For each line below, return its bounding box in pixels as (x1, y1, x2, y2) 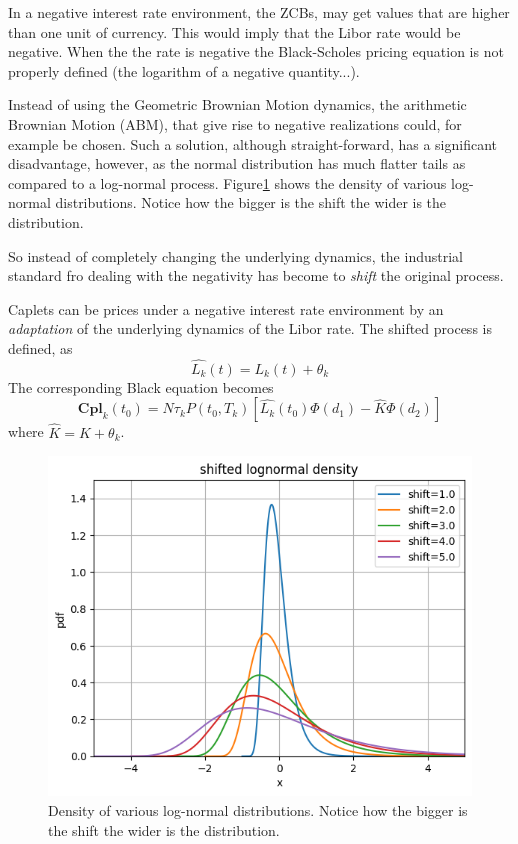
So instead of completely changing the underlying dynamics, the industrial (8, 245, 463, 266)
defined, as (8, 337, 73, 358)
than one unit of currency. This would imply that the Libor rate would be (8, 21, 461, 42)
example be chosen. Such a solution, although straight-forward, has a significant (8, 133, 497, 154)
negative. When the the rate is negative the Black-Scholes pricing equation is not (8, 41, 504, 62)
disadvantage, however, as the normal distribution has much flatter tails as (8, 153, 466, 174)
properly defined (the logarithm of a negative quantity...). (8, 60, 360, 81)
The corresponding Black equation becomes (8, 376, 274, 397)
